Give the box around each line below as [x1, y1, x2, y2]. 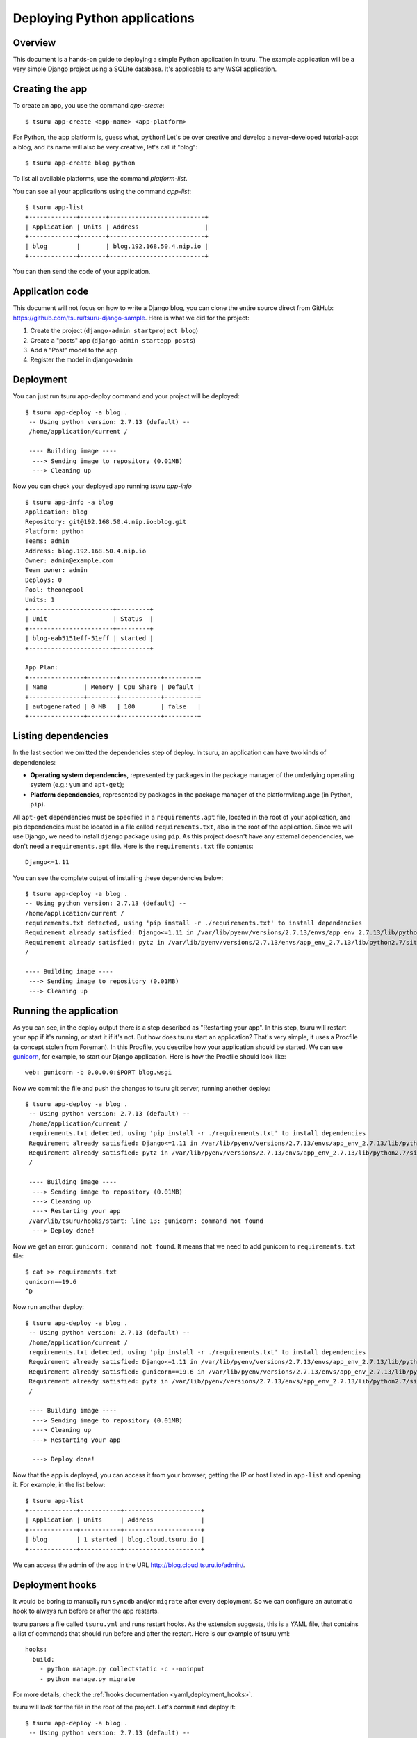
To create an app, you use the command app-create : [13, 101, 165, 110]
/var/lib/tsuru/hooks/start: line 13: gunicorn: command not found [28, 1217, 263, 1225]
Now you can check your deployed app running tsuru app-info [13, 482, 193, 490]
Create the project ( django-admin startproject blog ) [30, 327, 199, 335]
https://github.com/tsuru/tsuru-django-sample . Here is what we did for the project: [13, 314, 250, 322]
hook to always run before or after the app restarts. [13, 1607, 160, 1616]
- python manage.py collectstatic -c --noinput [39, 1665, 205, 1673]
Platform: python [25, 527, 84, 535]
